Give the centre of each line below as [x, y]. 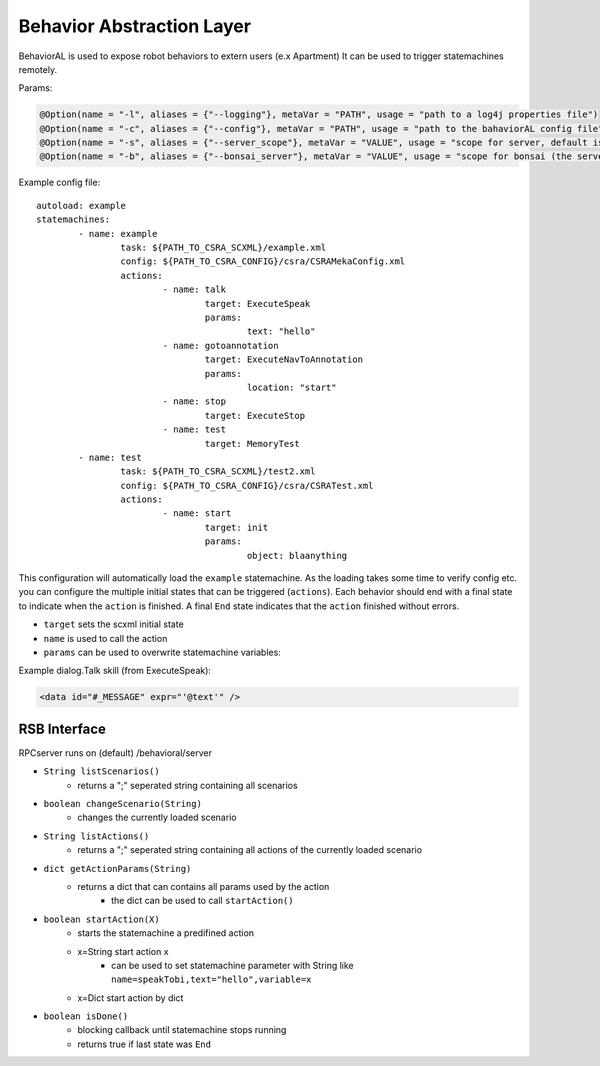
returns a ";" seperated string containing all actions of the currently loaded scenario [250, 850]
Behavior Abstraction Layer [135, 26]
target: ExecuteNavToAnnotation [284, 359]
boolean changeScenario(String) [122, 804]
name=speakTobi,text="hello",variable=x [211, 979]
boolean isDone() [86, 1016]
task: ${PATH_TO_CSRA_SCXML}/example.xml [223, 248]
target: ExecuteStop [254, 415]
